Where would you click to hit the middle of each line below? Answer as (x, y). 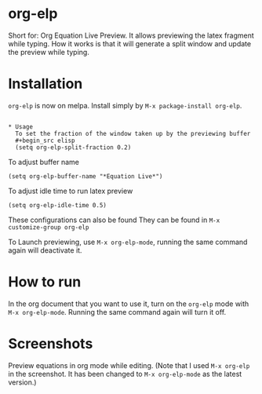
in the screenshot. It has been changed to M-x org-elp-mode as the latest (125, 374)
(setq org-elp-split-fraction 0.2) (73, 147)
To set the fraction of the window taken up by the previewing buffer (133, 133)
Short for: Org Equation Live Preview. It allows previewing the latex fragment (131, 35)
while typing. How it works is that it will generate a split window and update (130, 43)
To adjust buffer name (44, 162)
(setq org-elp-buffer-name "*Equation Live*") (86, 176)
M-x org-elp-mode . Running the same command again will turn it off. (117, 312)
